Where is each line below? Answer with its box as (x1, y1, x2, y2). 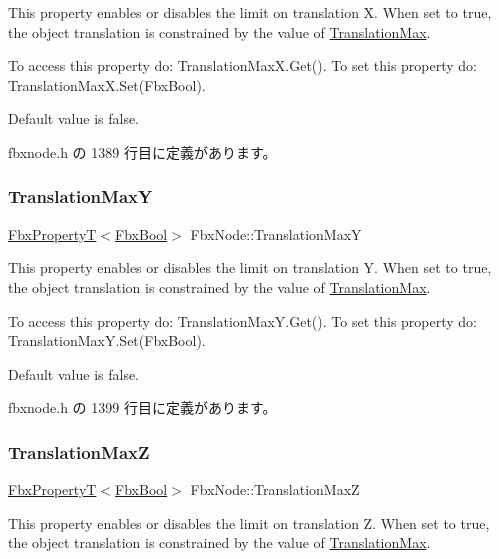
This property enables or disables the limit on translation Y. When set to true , (8, 257, 492, 278)
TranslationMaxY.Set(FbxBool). (8, 330, 206, 351)
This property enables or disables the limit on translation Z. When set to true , (8, 512, 490, 533)
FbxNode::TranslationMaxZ (190, 479, 360, 500)
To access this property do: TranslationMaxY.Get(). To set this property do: (8, 310, 477, 331)
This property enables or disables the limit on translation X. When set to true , (8, 2, 492, 22)
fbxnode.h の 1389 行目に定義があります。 (8, 141, 277, 162)
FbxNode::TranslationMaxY (190, 223, 362, 244)
